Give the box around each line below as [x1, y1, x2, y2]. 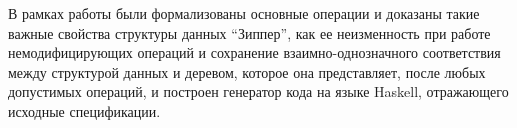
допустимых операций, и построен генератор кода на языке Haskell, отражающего [8, 81, 509, 102]
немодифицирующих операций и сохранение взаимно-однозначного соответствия [8, 42, 501, 63]
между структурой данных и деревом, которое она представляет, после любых [8, 61, 486, 82]
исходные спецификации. [8, 100, 161, 121]
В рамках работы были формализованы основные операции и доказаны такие [8, 3, 480, 23]
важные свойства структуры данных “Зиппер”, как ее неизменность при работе [8, 22, 491, 43]
